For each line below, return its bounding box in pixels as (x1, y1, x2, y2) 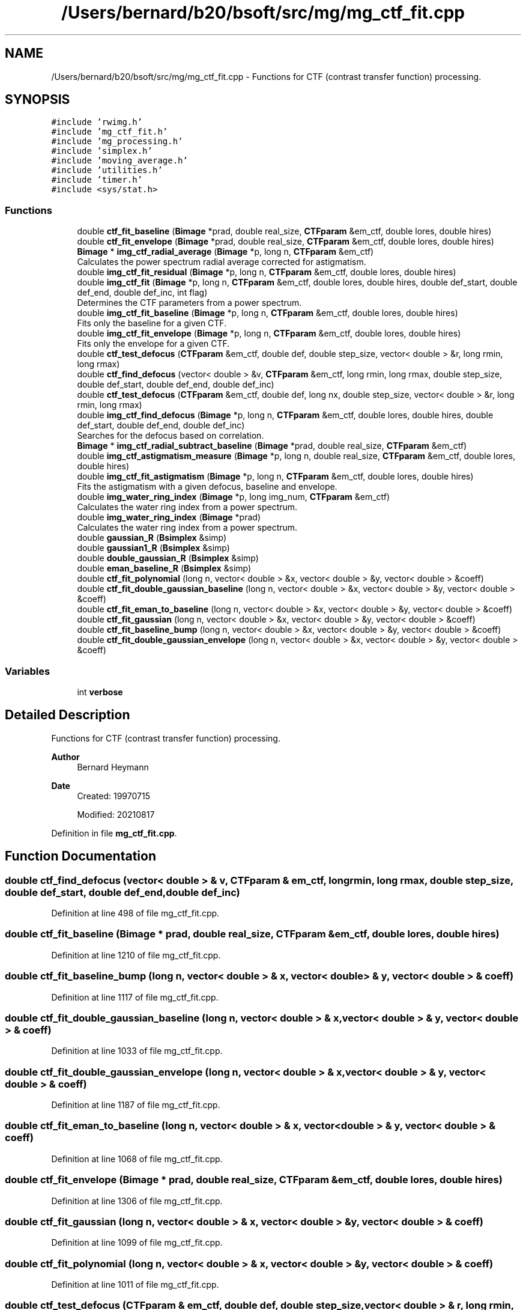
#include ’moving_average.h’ (51, 156, 188, 166)
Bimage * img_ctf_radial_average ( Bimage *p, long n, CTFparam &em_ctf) (77, 246, 374, 257)
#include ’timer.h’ (51, 175, 143, 185)
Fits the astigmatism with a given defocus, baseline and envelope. (77, 481, 337, 492)
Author (51, 751, 80, 762)
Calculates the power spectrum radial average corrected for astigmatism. (77, 257, 366, 267)
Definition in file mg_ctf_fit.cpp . (51, 827, 177, 838)
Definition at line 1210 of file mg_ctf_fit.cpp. (51, 949, 221, 960)
